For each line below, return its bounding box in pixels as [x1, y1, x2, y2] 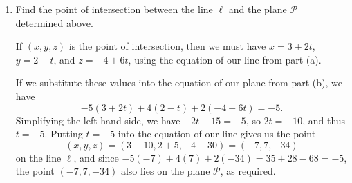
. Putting [44, 126, 83, 141]
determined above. [15, 15, 93, 30]
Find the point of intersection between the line [15, 2, 213, 16]
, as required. [220, 164, 276, 178]
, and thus [302, 113, 346, 127]
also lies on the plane [120, 164, 210, 178]
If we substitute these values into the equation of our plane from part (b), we [15, 75, 342, 90]
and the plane [228, 2, 287, 16]
